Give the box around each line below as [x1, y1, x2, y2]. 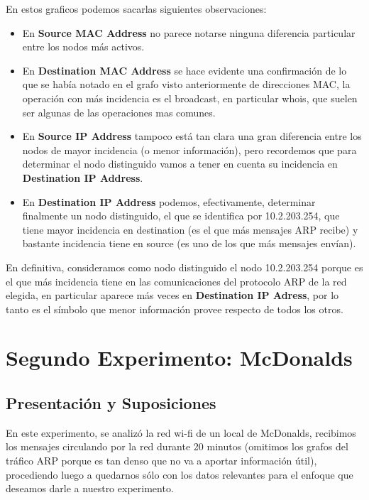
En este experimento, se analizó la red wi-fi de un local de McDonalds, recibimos [6, 425, 356, 440]
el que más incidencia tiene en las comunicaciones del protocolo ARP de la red [6, 273, 347, 288]
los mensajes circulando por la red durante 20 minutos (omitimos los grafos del [6, 439, 348, 454]
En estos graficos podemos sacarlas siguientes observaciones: [6, 1, 267, 16]
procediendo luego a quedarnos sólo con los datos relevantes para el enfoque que [6, 467, 353, 482]
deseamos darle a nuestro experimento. [6, 481, 174, 496]
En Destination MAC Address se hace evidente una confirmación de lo [22, 62, 347, 77]
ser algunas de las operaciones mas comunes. [22, 104, 216, 119]
